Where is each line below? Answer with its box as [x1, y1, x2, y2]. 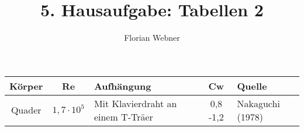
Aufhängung [94, 79, 151, 93]
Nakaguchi [237, 96, 280, 110]
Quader [11, 103, 42, 117]
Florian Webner [124, 31, 180, 44]
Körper [9, 79, 43, 93]
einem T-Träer [94, 109, 153, 123]
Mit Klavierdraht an [94, 96, 177, 110]
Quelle [237, 79, 267, 93]
